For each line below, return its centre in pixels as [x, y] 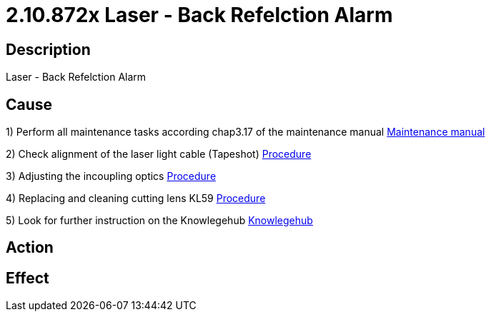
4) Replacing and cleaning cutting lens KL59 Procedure [136, 198]
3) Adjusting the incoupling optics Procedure [111, 176]
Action [30, 248]
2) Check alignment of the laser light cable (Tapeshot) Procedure [159, 154]
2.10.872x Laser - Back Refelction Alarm [199, 15]
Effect [28, 278]
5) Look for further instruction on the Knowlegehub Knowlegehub [159, 221]
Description [48, 49]
